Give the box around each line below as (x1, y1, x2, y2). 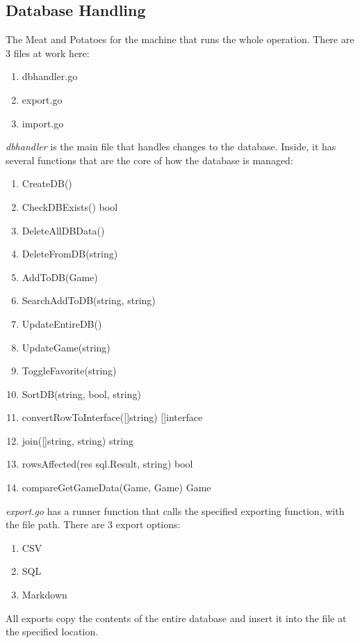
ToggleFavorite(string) (22, 363, 117, 378)
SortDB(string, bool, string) (22, 386, 141, 401)
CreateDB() (22, 176, 72, 191)
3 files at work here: (6, 45, 90, 60)
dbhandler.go (22, 69, 78, 84)
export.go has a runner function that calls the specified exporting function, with (6, 503, 345, 518)
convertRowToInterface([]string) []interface (22, 410, 203, 424)
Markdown (22, 587, 67, 602)
